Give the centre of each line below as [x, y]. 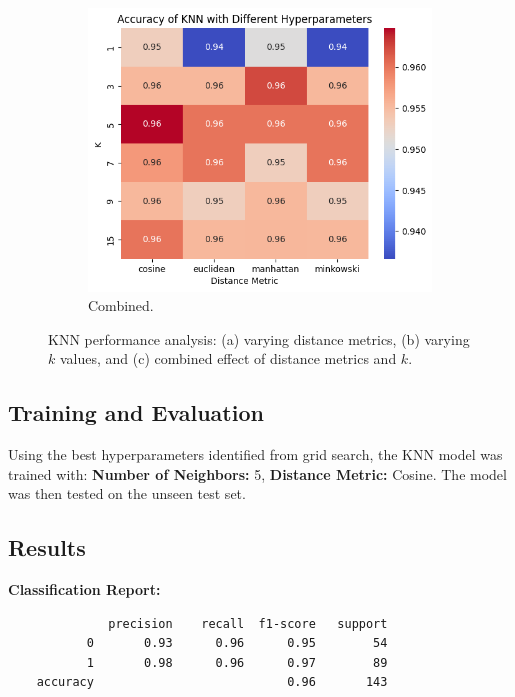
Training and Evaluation [136, 412]
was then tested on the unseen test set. [127, 493]
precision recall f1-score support [248, 623]
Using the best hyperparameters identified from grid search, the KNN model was [255, 454]
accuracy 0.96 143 [212, 682]
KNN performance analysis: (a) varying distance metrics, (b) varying [259, 338]
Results [47, 547]
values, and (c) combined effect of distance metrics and [228, 358]
